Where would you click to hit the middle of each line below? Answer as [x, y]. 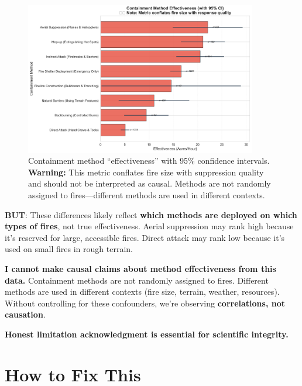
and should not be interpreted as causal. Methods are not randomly [150, 183]
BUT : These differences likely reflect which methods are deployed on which [151, 214]
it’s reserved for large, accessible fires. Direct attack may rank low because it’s [145, 237]
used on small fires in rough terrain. [69, 249]
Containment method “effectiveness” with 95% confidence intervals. [149, 161]
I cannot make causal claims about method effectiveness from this [140, 268]
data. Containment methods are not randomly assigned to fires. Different [137, 280]
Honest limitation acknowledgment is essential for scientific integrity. [147, 334]
